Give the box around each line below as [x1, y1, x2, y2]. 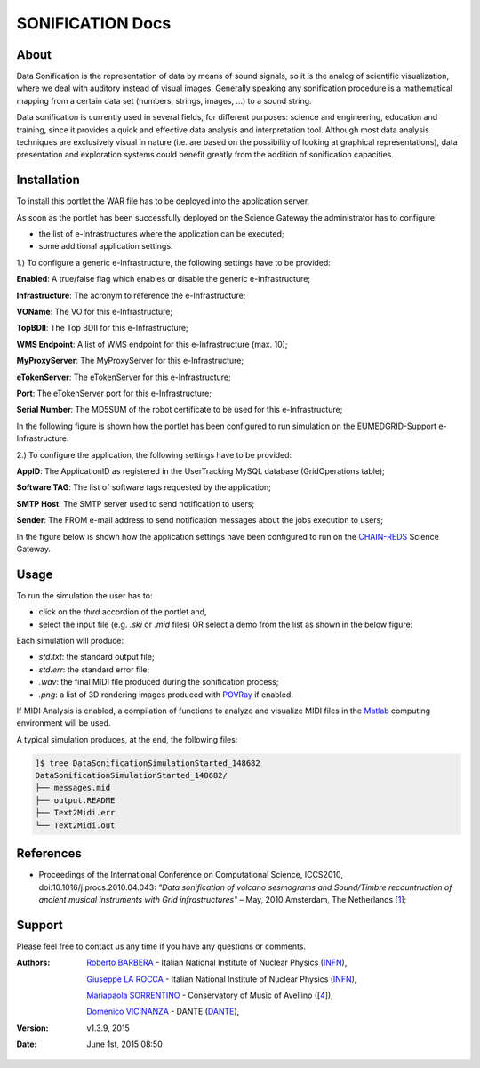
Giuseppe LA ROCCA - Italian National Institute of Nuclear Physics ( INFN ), [86, 974, 357, 984]
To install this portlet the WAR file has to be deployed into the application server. [16, 196, 310, 206]
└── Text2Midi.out [35, 820, 116, 831]
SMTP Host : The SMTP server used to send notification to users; [16, 498, 255, 509]
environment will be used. [16, 718, 111, 728]
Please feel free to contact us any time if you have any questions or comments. [16, 941, 307, 952]
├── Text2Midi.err [35, 807, 116, 818]
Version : [16, 1023, 49, 1033]
